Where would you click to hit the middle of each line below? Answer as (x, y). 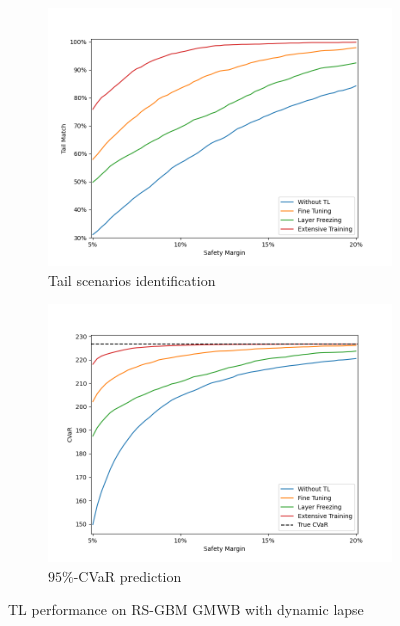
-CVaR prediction (127, 575)
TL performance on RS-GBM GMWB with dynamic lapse (186, 609)
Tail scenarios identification (132, 279)
